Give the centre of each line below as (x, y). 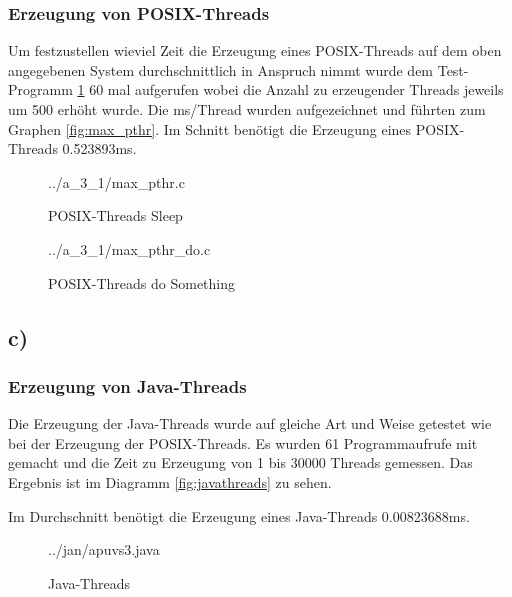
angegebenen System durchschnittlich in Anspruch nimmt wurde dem (221, 69)
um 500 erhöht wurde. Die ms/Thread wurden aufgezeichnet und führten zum (247, 109)
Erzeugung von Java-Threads (127, 385)
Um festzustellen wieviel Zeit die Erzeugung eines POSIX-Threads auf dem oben (255, 50)
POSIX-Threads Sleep (115, 215)
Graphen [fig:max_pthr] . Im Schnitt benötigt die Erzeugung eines (210, 128)
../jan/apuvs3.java (104, 549)
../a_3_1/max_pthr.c (116, 181)
